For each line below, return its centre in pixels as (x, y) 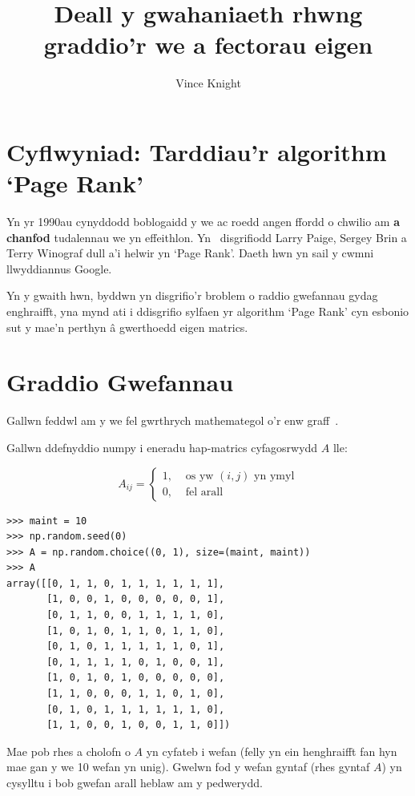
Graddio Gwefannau (120, 382)
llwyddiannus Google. (59, 268)
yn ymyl (274, 476)
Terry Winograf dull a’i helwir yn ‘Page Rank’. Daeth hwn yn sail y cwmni (190, 253)
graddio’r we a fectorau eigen (208, 44)
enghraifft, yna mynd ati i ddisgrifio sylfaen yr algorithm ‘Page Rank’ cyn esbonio (208, 311)
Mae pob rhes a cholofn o (68, 751)
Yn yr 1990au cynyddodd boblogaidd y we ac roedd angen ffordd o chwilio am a (203, 222)
